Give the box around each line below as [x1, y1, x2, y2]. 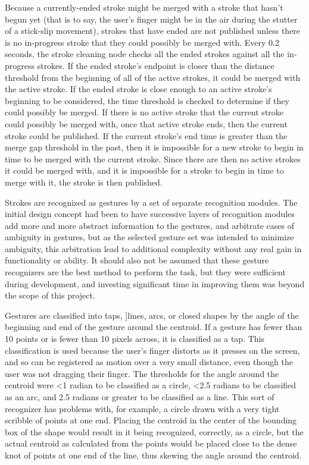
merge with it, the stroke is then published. [5, 175, 163, 188]
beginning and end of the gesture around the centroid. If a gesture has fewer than [5, 321, 302, 333]
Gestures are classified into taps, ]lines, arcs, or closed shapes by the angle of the [5, 309, 299, 321]
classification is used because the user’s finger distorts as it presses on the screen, [5, 344, 300, 356]
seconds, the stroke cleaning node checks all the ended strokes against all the [5, 48, 285, 60]
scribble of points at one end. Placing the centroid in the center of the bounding [5, 414, 297, 426]
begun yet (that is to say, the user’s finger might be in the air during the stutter [5, 12, 298, 25]
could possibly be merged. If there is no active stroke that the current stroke [5, 106, 284, 118]
